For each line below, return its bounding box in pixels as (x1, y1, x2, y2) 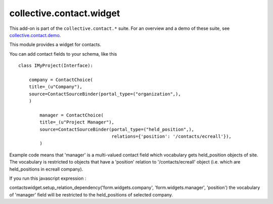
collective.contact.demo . (9, 32, 61, 38)
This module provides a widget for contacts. (9, 42, 101, 48)
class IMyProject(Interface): (18, 63, 94, 68)
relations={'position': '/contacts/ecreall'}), (111, 134, 232, 139)
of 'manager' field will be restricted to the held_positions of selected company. (9, 191, 173, 197)
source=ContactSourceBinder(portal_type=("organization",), (28, 91, 181, 97)
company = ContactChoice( (28, 76, 94, 83)
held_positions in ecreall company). (9, 166, 83, 172)
